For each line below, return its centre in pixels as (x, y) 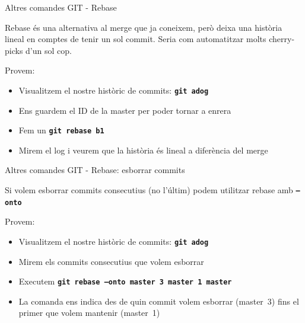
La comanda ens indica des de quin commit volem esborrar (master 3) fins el (159, 301)
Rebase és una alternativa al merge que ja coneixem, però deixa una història (144, 27)
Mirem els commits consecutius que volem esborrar (111, 261)
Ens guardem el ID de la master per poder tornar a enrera (125, 110)
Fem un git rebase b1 (61, 130)
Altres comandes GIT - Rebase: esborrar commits (95, 170)
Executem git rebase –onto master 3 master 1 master (125, 281)
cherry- (282, 39)
